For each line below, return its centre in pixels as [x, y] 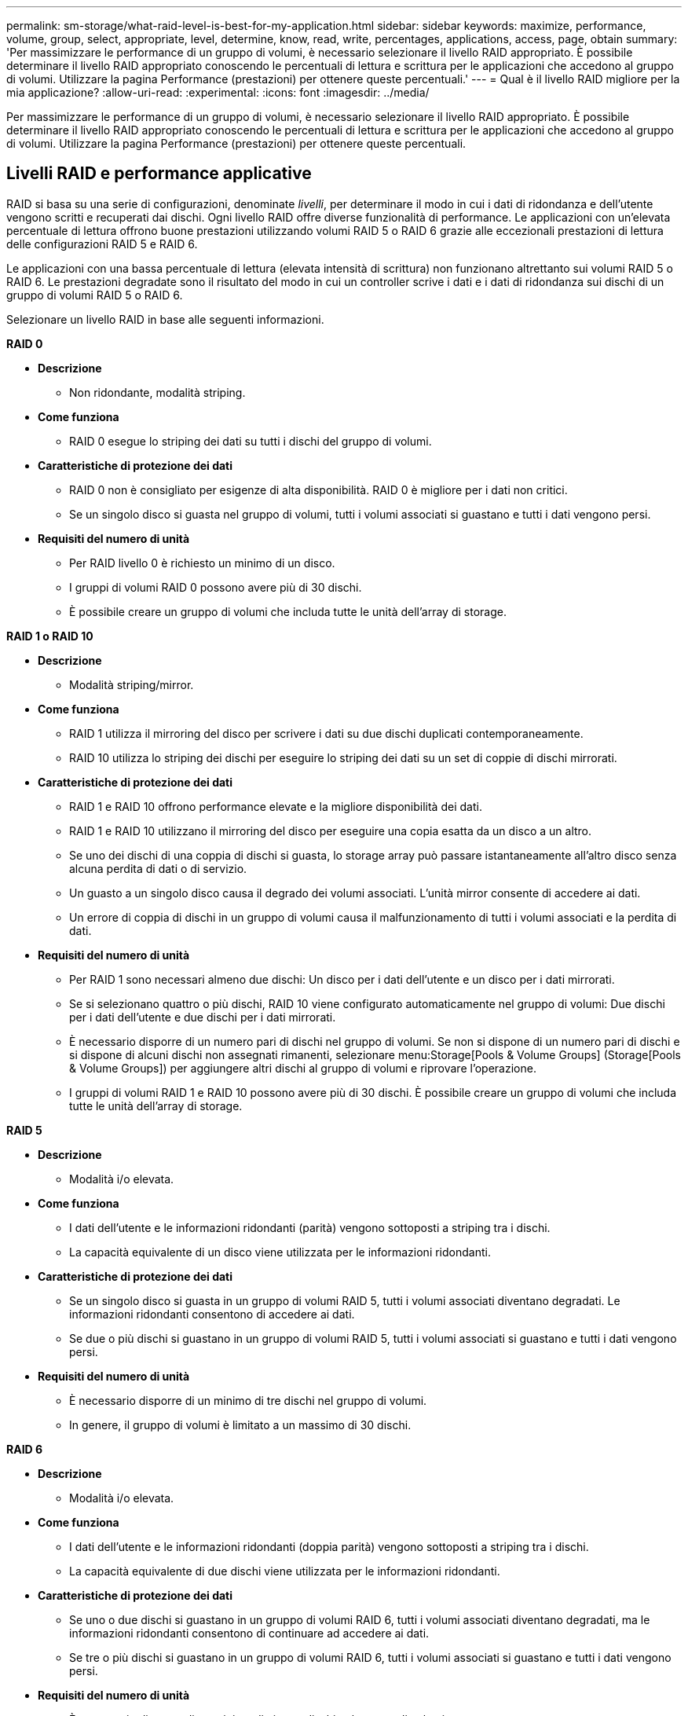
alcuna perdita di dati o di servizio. [158, 868]
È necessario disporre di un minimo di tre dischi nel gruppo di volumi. [248, 1400]
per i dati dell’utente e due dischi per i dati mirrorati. [203, 1017]
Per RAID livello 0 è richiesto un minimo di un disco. [202, 563]
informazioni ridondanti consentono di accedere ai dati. [212, 1314]
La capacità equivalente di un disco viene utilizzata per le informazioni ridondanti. [280, 1252]
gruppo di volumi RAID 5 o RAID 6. [95, 295]
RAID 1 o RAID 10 [50, 636]
